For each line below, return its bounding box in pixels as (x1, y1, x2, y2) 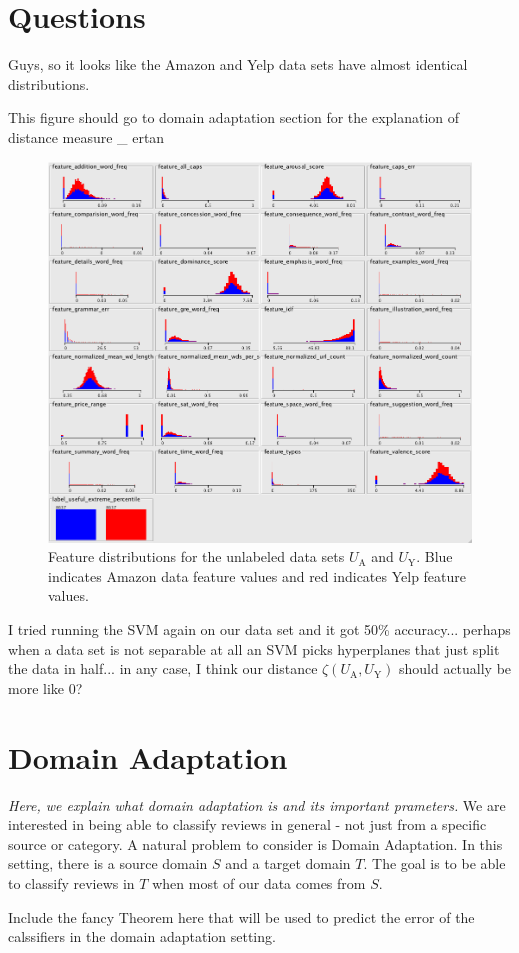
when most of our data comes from (152, 872, 366, 893)
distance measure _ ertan (8, 126, 165, 147)
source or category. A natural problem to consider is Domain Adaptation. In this (8, 833, 503, 854)
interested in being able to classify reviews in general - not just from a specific (8, 814, 487, 835)
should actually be (398, 658, 512, 679)
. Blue (416, 546, 453, 567)
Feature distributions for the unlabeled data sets (48, 546, 345, 567)
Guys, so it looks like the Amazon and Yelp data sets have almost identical (8, 54, 468, 75)
